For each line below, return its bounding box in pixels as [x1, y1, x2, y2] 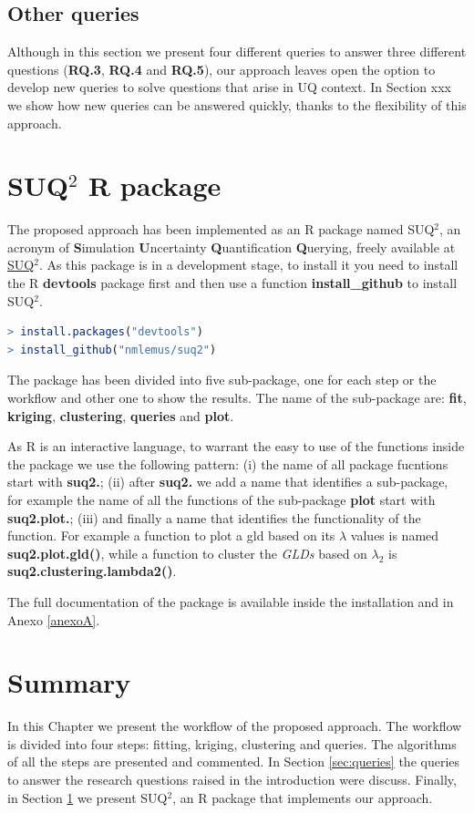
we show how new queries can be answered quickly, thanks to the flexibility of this [7, 95, 467, 114]
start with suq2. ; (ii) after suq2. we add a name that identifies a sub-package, [7, 472, 448, 491]
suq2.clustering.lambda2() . [7, 561, 177, 581]
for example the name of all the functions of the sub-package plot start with [7, 490, 436, 509]
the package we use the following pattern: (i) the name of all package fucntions [7, 454, 448, 473]
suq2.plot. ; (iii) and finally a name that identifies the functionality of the [7, 508, 421, 527]
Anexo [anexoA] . [7, 610, 100, 629]
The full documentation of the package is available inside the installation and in [7, 592, 454, 611]
